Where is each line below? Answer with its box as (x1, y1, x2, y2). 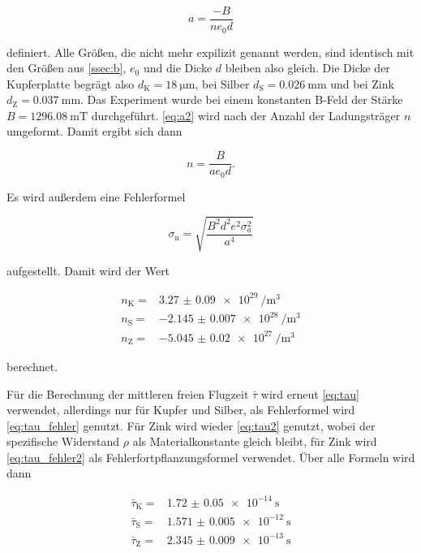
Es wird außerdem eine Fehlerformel (6, 188, 186, 205)
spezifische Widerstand (6, 433, 120, 450)
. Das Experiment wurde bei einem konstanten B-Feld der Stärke (80, 91, 403, 108)
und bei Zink (330, 75, 394, 92)
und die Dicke (143, 59, 213, 76)
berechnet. (6, 357, 58, 374)
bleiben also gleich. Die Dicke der (225, 59, 390, 76)
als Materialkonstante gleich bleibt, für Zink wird (132, 433, 377, 450)
